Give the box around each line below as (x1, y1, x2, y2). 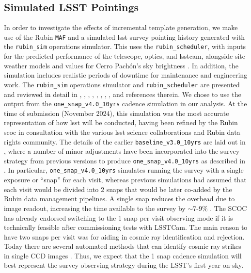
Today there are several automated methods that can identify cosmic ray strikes (4, 241, 241, 251)
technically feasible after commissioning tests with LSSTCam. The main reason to (4, 222, 248, 232)
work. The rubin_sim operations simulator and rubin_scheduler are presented (4, 79, 240, 89)
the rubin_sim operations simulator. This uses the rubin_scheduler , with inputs (4, 41, 246, 51)
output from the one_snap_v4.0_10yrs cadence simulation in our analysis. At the (4, 98, 247, 109)
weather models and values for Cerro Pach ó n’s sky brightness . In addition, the (4, 60, 238, 70)
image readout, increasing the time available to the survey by (4, 203, 186, 213)
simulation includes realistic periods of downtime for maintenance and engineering (4, 70, 248, 80)
